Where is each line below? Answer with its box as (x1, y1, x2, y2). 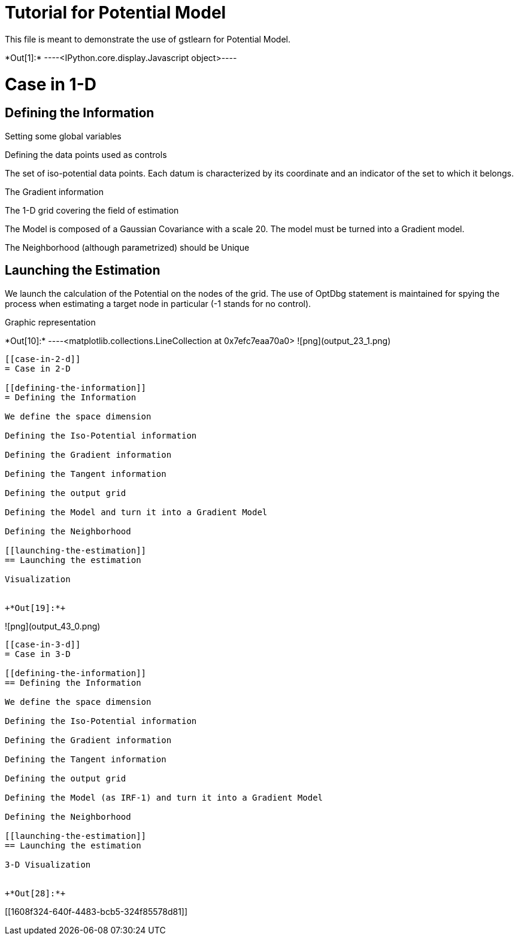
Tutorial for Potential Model (5, 2, 226, 23)
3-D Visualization (5, 859, 91, 869)
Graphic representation (5, 317, 96, 327)
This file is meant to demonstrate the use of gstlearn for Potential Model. (5, 34, 291, 44)
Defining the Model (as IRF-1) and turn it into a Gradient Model (5, 792, 323, 802)
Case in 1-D (5, 74, 97, 95)
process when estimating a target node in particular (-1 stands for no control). (5, 298, 311, 309)
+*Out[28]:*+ (5, 888, 66, 898)
